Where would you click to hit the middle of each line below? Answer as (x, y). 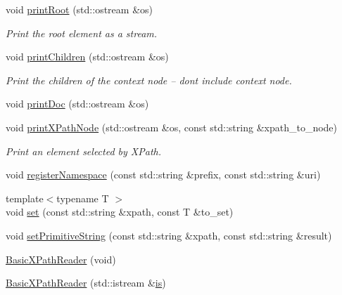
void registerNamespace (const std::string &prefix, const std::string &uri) (163, 175)
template (25, 198)
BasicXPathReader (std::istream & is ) (86, 283)
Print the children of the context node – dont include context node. (149, 80)
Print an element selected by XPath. (84, 151)
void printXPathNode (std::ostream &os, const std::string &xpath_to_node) (172, 127)
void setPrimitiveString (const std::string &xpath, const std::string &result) (169, 235)
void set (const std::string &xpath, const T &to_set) (120, 212)
